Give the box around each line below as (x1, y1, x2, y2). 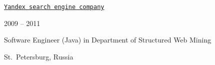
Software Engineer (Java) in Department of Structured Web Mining (4, 34, 211, 45)
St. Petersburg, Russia (4, 51, 73, 61)
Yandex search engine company (4, 3, 104, 10)
